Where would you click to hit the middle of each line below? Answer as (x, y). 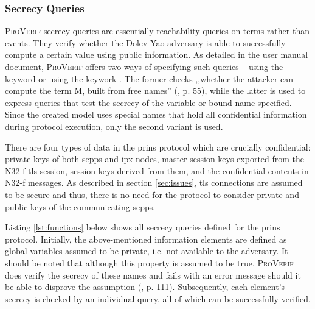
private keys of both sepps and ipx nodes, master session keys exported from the (155, 159)
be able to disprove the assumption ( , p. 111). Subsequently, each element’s (145, 287)
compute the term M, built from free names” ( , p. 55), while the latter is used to (155, 91)
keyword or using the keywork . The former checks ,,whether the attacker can (149, 78)
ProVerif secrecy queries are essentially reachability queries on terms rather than (157, 31)
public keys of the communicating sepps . (80, 206)
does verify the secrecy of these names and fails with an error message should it (153, 275)
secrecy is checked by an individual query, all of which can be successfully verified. (158, 298)
